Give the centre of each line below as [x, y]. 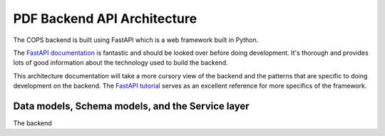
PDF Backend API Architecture [105, 19]
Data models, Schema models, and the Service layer [131, 106]
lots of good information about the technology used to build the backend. [120, 63]
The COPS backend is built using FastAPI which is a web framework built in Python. [136, 40]
